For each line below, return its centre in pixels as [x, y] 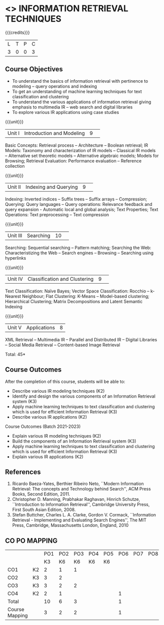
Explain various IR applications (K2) [48, 457]
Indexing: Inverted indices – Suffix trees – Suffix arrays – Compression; [76, 199]
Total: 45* [15, 354]
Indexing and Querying [52, 187]
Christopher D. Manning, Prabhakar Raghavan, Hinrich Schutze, [76, 499]
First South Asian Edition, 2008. [44, 510]
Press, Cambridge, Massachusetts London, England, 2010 [70, 525]
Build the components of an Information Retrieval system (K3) [74, 441]
